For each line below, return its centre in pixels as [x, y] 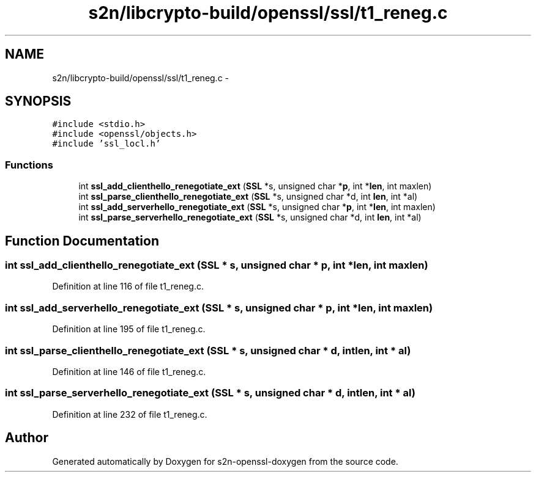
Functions [29, 165]
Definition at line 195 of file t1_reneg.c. [129, 329]
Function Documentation [82, 241]
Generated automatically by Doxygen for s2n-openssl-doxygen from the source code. [225, 461]
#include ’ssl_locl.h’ [106, 144]
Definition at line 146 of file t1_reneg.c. [129, 371]
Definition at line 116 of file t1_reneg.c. [128, 286]
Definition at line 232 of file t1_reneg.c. [130, 414]
